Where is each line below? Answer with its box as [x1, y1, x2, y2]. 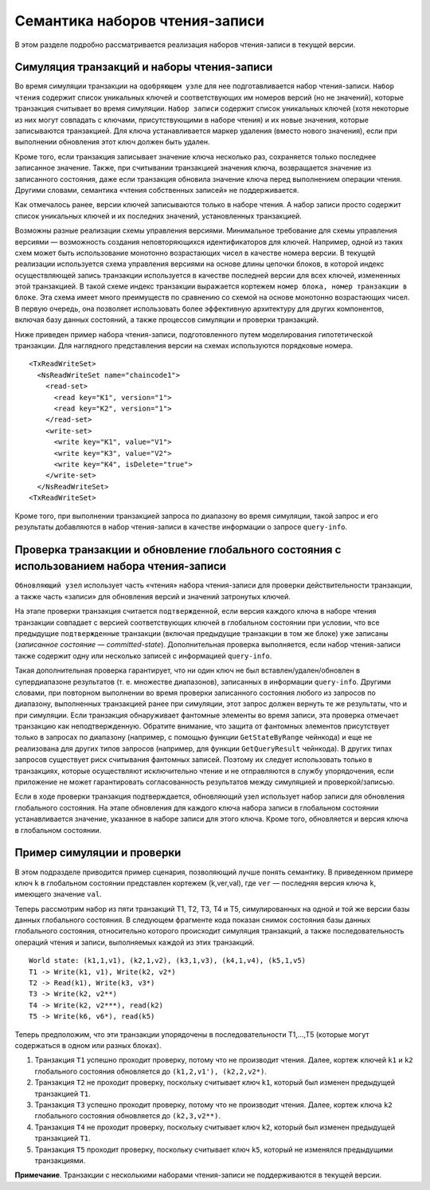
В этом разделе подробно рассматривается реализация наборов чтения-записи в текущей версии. [14, 40, 356, 49]
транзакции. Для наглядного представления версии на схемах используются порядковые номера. [14, 341, 354, 351]
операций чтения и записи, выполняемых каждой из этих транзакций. [14, 937, 255, 947]
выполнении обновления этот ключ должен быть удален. [14, 137, 210, 147]
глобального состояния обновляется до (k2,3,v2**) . [34, 1111, 221, 1121]
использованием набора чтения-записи [14, 560, 227, 573]
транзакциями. [34, 1156, 86, 1165]
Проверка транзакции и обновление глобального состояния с [14, 543, 342, 556]
